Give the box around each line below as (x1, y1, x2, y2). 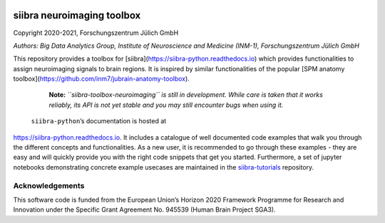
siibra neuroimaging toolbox (13, 9, 141, 21)
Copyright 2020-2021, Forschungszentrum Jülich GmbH (13, 28, 179, 37)
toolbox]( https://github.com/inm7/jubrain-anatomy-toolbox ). (13, 75, 190, 83)
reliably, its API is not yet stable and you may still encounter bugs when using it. (48, 100, 284, 109)
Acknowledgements (13, 180, 85, 190)
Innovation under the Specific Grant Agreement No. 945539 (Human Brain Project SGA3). (13, 205, 276, 214)
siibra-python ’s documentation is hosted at (31, 117, 167, 125)
